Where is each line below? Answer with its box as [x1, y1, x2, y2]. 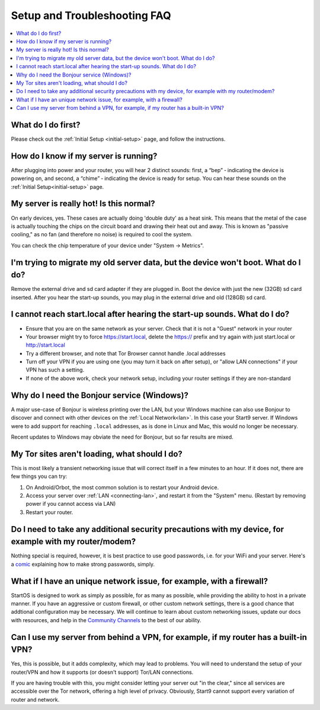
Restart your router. [25, 508, 73, 516]
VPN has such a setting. [25, 366, 85, 373]
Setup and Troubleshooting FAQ [11, 9, 171, 22]
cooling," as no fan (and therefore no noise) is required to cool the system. [11, 231, 193, 238]
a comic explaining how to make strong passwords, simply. [11, 560, 155, 568]
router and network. [11, 696, 60, 703]
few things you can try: [11, 473, 68, 480]
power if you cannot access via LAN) [25, 500, 116, 508]
